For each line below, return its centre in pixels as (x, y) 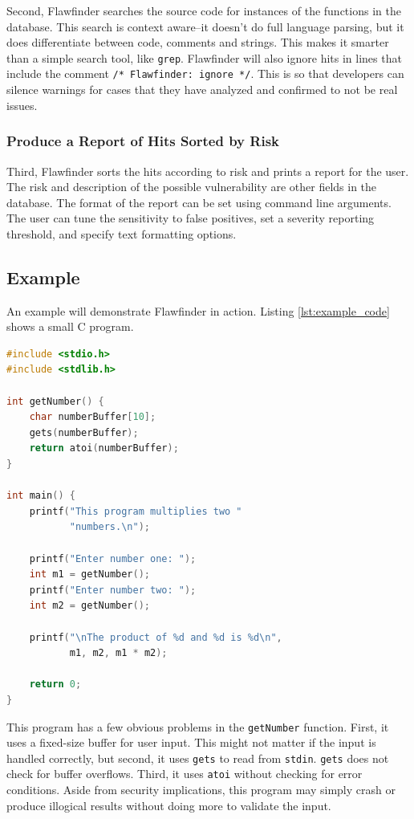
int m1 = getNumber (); (90, 575)
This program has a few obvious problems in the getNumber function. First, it (198, 726)
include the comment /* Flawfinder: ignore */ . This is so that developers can (205, 73)
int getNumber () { (55, 401)
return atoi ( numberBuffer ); (104, 448)
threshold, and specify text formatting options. (122, 233)
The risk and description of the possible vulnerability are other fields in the (192, 187)
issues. (22, 105)
